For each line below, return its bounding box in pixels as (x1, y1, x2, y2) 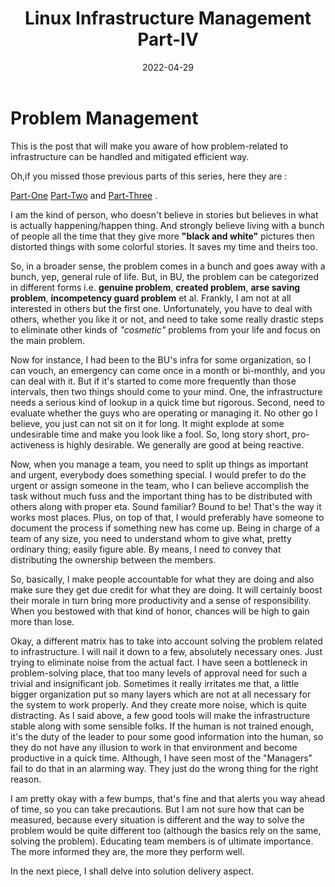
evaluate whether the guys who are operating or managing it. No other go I (10, 407, 318, 419)
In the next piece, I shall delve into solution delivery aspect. (10, 865, 255, 877)
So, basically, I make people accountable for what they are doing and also (10, 573, 315, 585)
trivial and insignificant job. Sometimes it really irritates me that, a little (10, 677, 300, 689)
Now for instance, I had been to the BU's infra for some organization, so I (10, 353, 312, 366)
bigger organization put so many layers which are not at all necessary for (10, 688, 312, 700)
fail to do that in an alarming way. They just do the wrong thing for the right (10, 762, 319, 774)
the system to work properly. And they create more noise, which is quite (10, 698, 307, 711)
